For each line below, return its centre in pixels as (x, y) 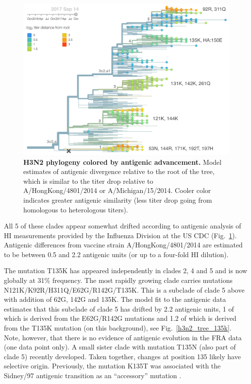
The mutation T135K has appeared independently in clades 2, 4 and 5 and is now (126, 271)
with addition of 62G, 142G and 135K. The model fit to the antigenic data (115, 299)
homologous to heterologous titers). (76, 209)
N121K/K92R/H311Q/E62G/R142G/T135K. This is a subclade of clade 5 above (124, 289)
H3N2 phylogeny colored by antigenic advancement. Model (123, 162)
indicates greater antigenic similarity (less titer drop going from (118, 200)
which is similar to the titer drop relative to (88, 181)
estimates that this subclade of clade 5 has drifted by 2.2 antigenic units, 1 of (119, 308)
